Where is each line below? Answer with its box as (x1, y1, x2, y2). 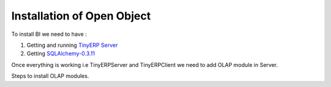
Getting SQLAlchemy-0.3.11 (26, 50, 95, 57)
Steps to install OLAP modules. (11, 72, 89, 80)
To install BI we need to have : (11, 30, 87, 38)
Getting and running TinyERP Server (26, 41, 118, 49)
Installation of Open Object (11, 9, 151, 23)
